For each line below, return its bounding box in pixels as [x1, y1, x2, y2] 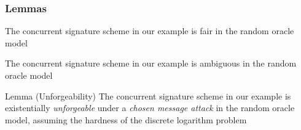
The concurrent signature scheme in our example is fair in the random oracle [5, 24, 294, 37]
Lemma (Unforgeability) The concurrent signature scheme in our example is [5, 89, 291, 102]
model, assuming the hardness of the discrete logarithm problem [5, 113, 247, 126]
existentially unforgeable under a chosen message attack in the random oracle [5, 101, 295, 114]
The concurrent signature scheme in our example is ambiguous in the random [5, 57, 297, 70]
